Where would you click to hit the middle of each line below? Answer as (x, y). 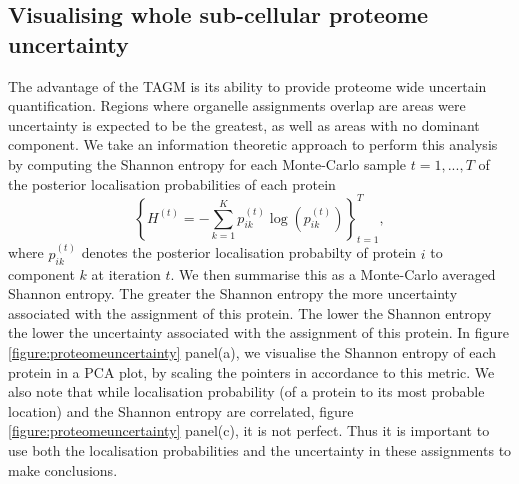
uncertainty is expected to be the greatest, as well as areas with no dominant (244, 124)
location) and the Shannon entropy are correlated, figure (181, 410)
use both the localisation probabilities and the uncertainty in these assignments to (260, 450)
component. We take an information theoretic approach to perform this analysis (253, 144)
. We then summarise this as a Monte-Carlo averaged (333, 273)
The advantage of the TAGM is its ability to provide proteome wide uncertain (247, 85)
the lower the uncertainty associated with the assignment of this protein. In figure (259, 332)
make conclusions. (63, 469)
